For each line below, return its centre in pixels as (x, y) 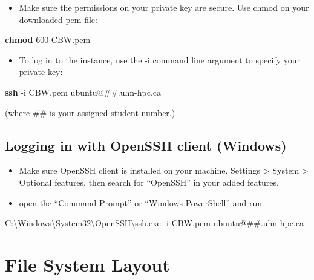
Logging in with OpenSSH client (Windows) (146, 145)
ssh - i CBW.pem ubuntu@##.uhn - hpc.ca (83, 92)
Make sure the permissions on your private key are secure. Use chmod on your (164, 7)
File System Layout (87, 264)
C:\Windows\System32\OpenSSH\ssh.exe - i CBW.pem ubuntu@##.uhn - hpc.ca (155, 223)
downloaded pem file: (58, 19)
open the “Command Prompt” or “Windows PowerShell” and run (140, 202)
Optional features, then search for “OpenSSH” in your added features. (149, 182)
